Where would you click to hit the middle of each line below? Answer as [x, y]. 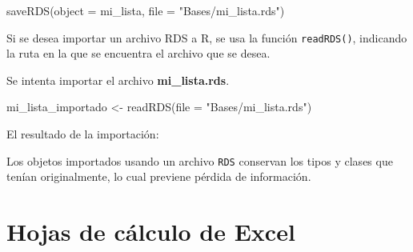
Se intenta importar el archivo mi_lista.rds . [118, 80]
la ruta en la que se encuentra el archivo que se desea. [138, 53]
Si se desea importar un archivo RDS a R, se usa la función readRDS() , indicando [207, 37]
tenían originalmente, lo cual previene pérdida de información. [159, 176]
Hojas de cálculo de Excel [151, 232]
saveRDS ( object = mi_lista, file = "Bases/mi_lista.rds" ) [146, 10]
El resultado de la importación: [83, 134]
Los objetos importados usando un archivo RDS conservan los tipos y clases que [200, 160]
